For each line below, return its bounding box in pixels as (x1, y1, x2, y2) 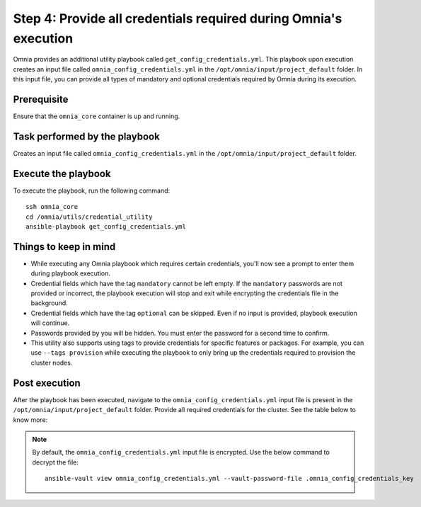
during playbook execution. (30, 269, 111, 278)
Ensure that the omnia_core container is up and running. (13, 112, 180, 120)
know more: (13, 415, 48, 424)
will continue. (30, 319, 70, 327)
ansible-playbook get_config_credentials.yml (25, 223, 187, 231)
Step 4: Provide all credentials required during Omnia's (13, 11, 342, 26)
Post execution (13, 377, 81, 389)
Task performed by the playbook (13, 130, 161, 142)
